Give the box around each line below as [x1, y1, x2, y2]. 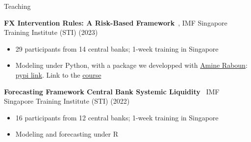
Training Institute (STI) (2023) [4, 27, 98, 37]
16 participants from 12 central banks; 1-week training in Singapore [15, 112, 219, 122]
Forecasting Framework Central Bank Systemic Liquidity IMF [4, 86, 220, 96]
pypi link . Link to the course [15, 69, 101, 80]
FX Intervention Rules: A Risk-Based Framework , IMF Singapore [4, 17, 227, 28]
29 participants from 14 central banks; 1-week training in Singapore [15, 43, 219, 54]
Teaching [4, 1, 31, 11]
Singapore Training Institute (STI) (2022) [4, 96, 130, 106]
